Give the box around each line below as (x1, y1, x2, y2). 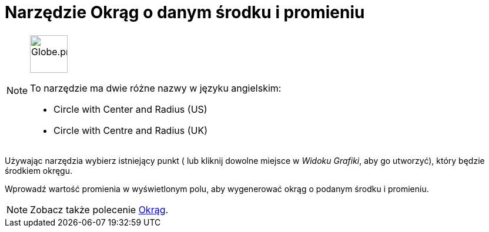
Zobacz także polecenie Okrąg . (30, 203, 169, 216)
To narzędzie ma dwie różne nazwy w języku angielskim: (30, 82, 282, 94)
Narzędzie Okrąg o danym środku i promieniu (5, 2, 365, 22)
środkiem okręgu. (5, 165, 73, 176)
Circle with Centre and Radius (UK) (53, 124, 208, 136)
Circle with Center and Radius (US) (53, 103, 207, 115)
